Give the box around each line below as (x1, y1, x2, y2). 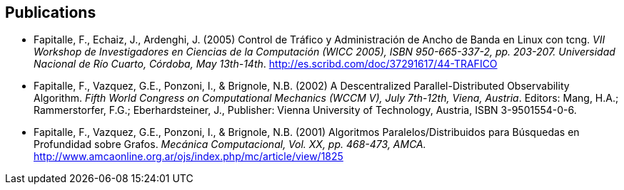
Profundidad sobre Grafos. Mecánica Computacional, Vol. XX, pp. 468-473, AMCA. (34, 138, 426, 151)
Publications (5, 4, 96, 21)
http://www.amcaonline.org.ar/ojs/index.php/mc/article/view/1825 (34, 150, 343, 163)
